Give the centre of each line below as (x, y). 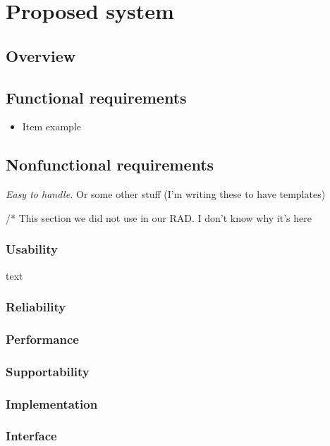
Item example (51, 126)
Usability (32, 249)
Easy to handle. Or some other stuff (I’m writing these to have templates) (166, 194)
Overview (41, 55)
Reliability (36, 307)
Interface (31, 436)
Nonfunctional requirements (110, 165)
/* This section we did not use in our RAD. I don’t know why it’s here (159, 217)
